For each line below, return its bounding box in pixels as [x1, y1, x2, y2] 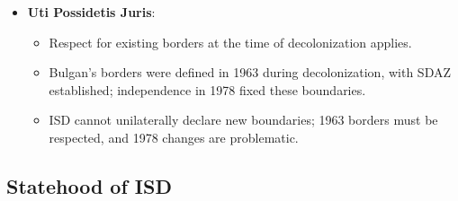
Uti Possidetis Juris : [27, 3, 156, 21]
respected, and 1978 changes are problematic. [49, 127, 299, 146]
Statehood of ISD [6, 171, 172, 199]
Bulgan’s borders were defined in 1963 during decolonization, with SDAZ [49, 63, 451, 82]
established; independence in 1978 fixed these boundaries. [49, 80, 366, 99]
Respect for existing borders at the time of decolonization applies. [49, 32, 412, 51]
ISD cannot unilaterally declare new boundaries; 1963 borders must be [49, 110, 438, 129]
